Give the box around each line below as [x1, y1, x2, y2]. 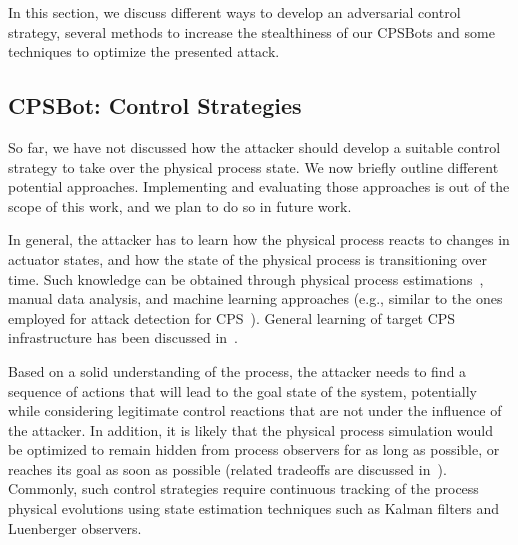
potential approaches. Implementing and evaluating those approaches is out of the [8, 176, 510, 197]
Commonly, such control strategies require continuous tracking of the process [8, 478, 479, 499]
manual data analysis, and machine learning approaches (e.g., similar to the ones [8, 288, 503, 309]
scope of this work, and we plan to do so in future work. [8, 195, 352, 216]
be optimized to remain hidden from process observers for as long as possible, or [8, 439, 500, 460]
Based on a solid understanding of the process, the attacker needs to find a [8, 360, 467, 381]
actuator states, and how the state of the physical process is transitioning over [8, 248, 488, 269]
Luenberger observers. [8, 517, 142, 538]
